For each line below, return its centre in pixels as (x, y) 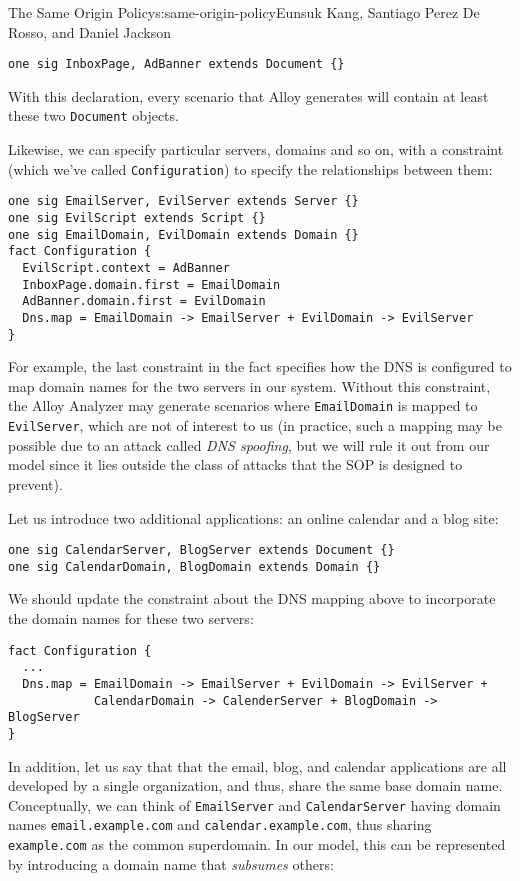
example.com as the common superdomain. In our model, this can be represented (257, 844)
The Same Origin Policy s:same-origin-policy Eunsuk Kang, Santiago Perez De (244, 12)
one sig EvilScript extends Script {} (137, 218)
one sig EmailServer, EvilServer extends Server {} (183, 201)
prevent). (35, 483)
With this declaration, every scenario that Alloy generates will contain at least (248, 95)
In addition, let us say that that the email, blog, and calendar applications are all (257, 765)
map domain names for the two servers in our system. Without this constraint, (249, 385)
